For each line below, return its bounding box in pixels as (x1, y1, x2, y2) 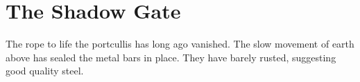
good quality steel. (6, 63, 84, 78)
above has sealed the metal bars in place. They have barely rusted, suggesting (6, 50, 336, 64)
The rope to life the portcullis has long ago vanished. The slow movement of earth (6, 37, 354, 51)
